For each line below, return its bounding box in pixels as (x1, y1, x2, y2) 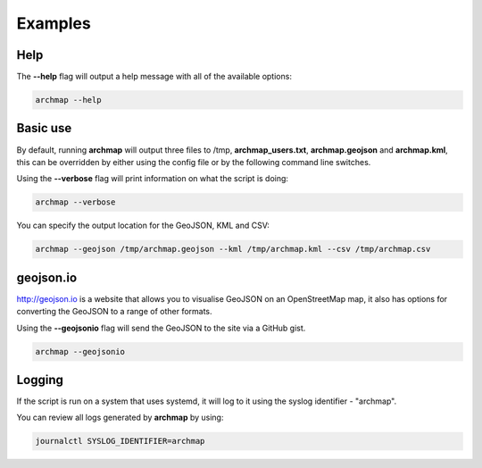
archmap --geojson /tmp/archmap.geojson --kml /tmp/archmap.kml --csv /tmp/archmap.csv (35, 244, 431, 255)
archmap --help (35, 95, 102, 105)
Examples (16, 13, 91, 33)
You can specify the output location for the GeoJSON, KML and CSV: (16, 220, 270, 231)
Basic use (16, 121, 72, 136)
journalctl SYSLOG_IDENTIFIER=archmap (35, 436, 205, 447)
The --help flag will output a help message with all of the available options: (16, 71, 292, 82)
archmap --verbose (35, 197, 116, 207)
